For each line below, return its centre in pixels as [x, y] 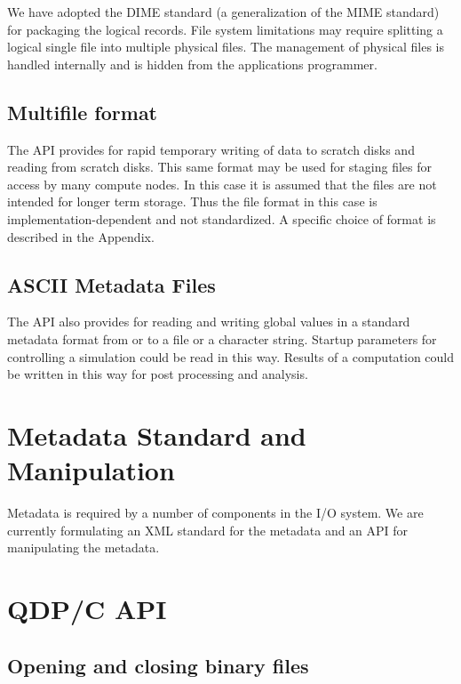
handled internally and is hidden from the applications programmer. [192, 64]
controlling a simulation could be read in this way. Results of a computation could [231, 356]
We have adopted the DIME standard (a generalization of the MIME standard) [223, 12]
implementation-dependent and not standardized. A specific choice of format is [222, 218]
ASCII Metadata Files [111, 284]
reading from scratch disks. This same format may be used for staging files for [219, 167]
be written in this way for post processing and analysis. [158, 374]
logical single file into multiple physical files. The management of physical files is [226, 47]
